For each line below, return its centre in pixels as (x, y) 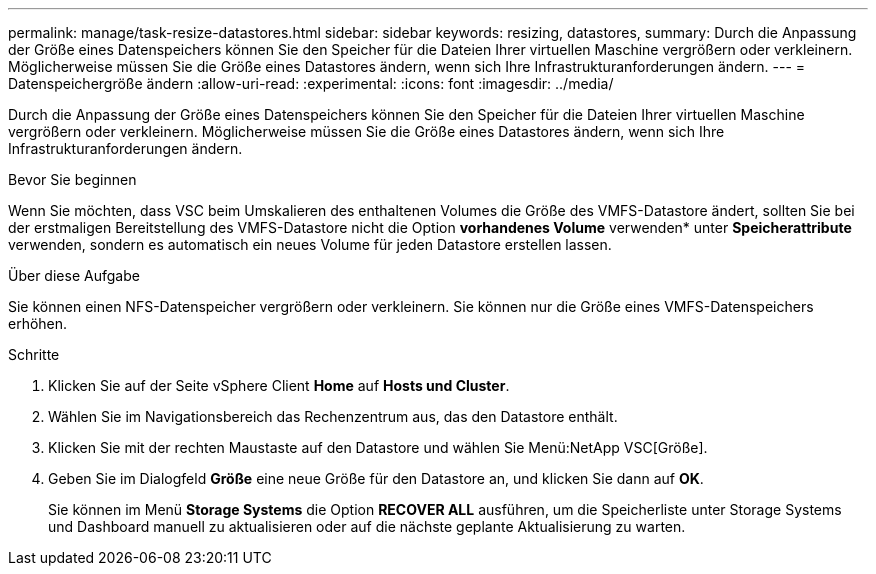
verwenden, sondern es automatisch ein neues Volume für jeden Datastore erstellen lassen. (310, 244)
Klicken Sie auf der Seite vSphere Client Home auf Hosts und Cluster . (279, 385)
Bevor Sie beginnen (72, 179)
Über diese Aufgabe (74, 275)
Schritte (34, 354)
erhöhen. (38, 323)
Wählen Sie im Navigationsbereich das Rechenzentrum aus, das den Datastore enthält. (333, 416)
